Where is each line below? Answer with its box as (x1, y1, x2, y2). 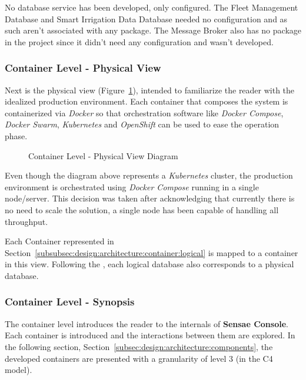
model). (5, 364, 32, 376)
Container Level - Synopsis (5, 294, 135, 309)
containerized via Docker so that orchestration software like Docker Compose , (5, 106, 284, 119)
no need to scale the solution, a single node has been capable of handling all (5, 203, 279, 216)
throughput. (5, 215, 48, 227)
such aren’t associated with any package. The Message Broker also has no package (5, 24, 301, 36)
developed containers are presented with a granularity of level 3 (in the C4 (5, 352, 273, 364)
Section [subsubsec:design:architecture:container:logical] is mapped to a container (5, 246, 298, 258)
